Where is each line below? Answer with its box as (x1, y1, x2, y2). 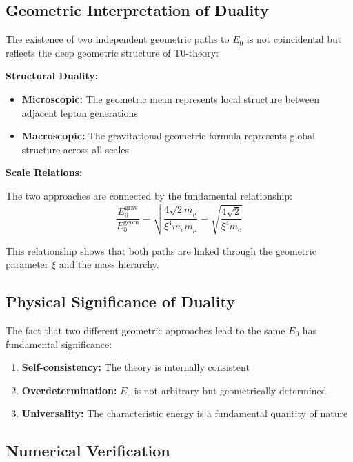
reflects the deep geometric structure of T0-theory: (6, 45, 219, 59)
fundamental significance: (6, 336, 112, 351)
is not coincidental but (246, 32, 342, 46)
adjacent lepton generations (21, 105, 138, 119)
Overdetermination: (21, 383, 117, 397)
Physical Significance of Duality (6, 291, 235, 312)
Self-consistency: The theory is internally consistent (21, 360, 250, 374)
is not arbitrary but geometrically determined (134, 383, 327, 397)
